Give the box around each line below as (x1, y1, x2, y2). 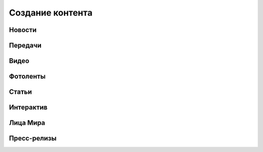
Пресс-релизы (9, 134, 57, 143)
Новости (9, 26, 37, 34)
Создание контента (9, 7, 93, 18)
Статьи (9, 88, 32, 96)
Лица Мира (9, 119, 46, 127)
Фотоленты (9, 72, 46, 81)
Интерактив (9, 103, 48, 112)
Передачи (9, 41, 41, 50)
